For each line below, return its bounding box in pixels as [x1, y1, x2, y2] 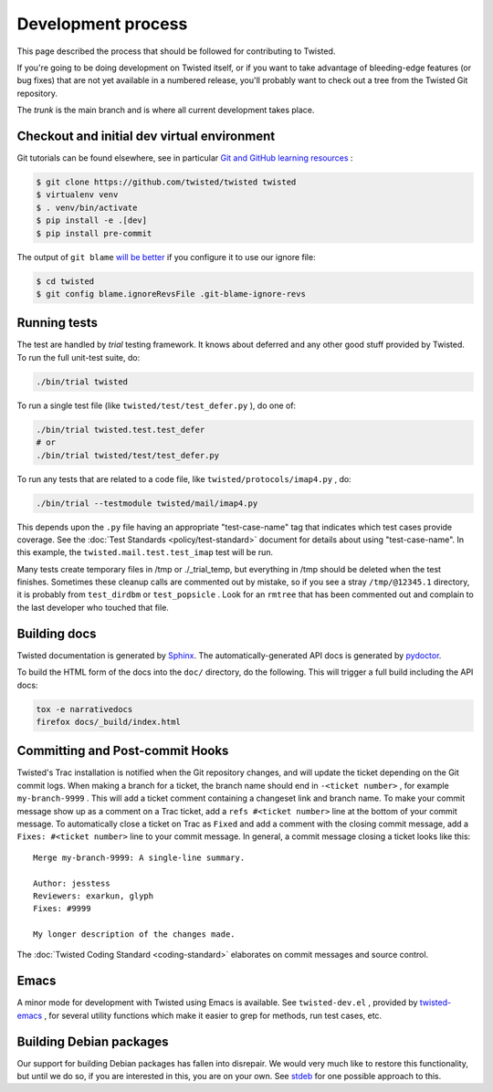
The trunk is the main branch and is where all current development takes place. [16, 105, 315, 116]
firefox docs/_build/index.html [36, 717, 182, 727]
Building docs [16, 625, 97, 641]
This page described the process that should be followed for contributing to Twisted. [16, 46, 336, 57]
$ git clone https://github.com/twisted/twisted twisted [36, 177, 297, 187]
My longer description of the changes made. [33, 929, 236, 940]
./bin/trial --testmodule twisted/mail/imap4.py [36, 498, 258, 509]
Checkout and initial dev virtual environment [16, 128, 276, 143]
